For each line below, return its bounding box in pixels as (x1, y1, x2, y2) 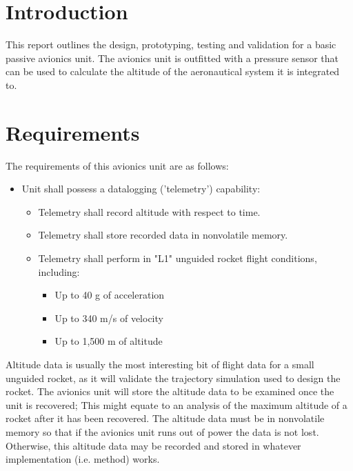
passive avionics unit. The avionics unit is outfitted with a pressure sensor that (6, 50, 339, 65)
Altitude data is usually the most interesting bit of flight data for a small (6, 357, 314, 371)
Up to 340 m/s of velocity (54, 310, 163, 325)
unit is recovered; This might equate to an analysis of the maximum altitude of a (6, 397, 347, 412)
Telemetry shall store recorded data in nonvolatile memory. (38, 228, 288, 242)
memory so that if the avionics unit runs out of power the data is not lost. (6, 424, 319, 439)
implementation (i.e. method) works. (6, 452, 160, 466)
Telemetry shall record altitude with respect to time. (38, 204, 261, 219)
